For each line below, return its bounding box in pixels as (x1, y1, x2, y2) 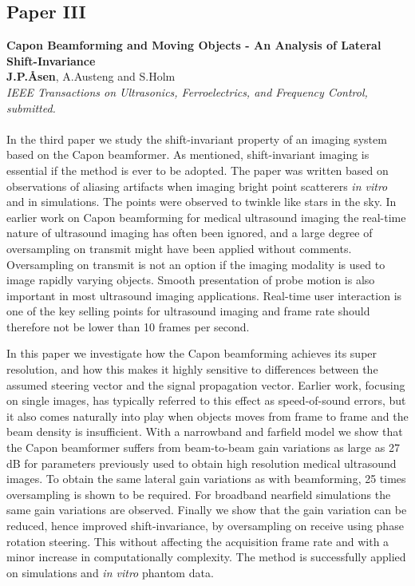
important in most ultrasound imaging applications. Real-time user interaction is (6, 287, 402, 303)
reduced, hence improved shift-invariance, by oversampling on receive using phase (6, 517, 404, 534)
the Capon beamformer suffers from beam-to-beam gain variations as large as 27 (6, 439, 400, 456)
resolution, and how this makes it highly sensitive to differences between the (6, 361, 378, 378)
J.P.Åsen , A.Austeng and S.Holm (6, 68, 176, 85)
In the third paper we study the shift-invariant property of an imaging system (6, 130, 387, 147)
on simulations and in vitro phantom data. (6, 564, 214, 580)
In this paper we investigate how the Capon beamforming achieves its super (6, 345, 377, 362)
